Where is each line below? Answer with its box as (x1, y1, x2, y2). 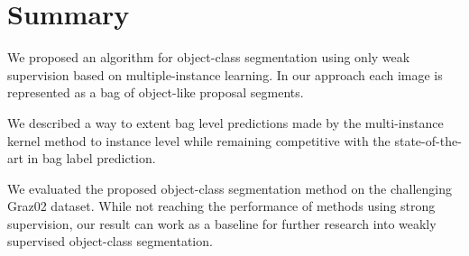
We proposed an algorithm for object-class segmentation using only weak (7, 48, 410, 67)
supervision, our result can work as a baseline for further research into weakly (7, 214, 437, 233)
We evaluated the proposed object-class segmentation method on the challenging (7, 178, 453, 197)
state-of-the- (394, 131, 462, 150)
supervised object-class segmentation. (7, 232, 213, 251)
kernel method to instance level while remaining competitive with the (7, 131, 391, 150)
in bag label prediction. (27, 149, 156, 168)
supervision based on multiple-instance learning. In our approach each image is (7, 65, 443, 84)
